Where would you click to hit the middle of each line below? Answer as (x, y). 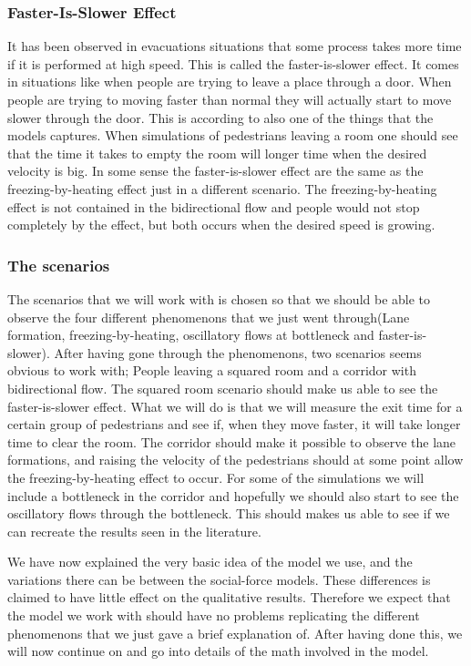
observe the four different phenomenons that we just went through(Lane (209, 317)
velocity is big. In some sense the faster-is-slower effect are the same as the (215, 171)
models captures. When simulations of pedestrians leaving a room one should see (233, 135)
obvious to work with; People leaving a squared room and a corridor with (212, 370)
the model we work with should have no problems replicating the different (214, 615)
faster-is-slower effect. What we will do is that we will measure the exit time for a (235, 406)
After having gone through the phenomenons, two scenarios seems (238, 352)
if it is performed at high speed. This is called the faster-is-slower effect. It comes (233, 63)
